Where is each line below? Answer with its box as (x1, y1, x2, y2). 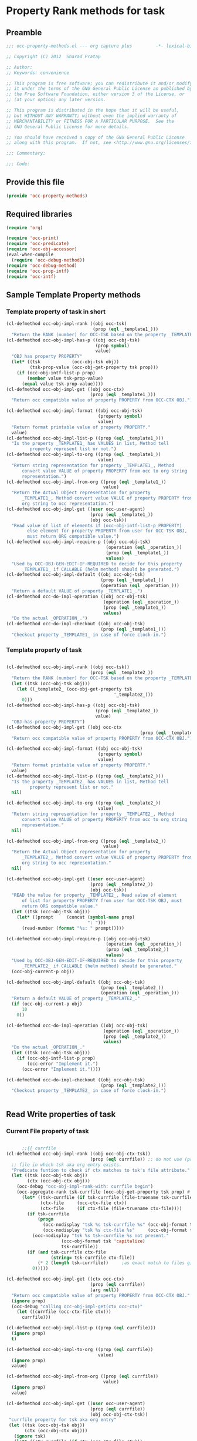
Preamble (6, 28, 42, 38)
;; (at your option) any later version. (6, 97, 107, 103)
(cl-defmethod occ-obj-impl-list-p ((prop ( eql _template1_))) (6, 435, 164, 441)
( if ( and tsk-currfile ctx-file (27, 1249, 107, 1255)
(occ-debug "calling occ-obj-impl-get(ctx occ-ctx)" (11, 1303, 143, 1309)
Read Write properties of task (6, 1109, 116, 1119)
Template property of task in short (6, 307, 106, 316)
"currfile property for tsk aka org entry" (8, 1417, 117, 1423)
